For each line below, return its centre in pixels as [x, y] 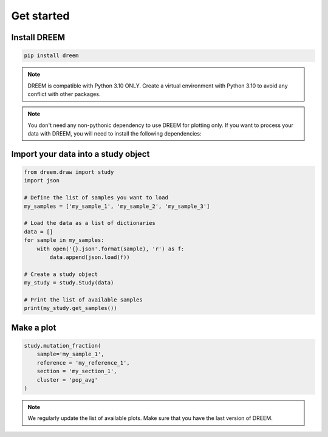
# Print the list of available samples [83, 300]
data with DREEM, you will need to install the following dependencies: [114, 134]
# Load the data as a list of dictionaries [90, 223]
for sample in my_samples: [64, 240]
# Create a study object [61, 274]
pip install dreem [51, 56]
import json [42, 181]
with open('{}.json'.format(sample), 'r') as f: [111, 249]
